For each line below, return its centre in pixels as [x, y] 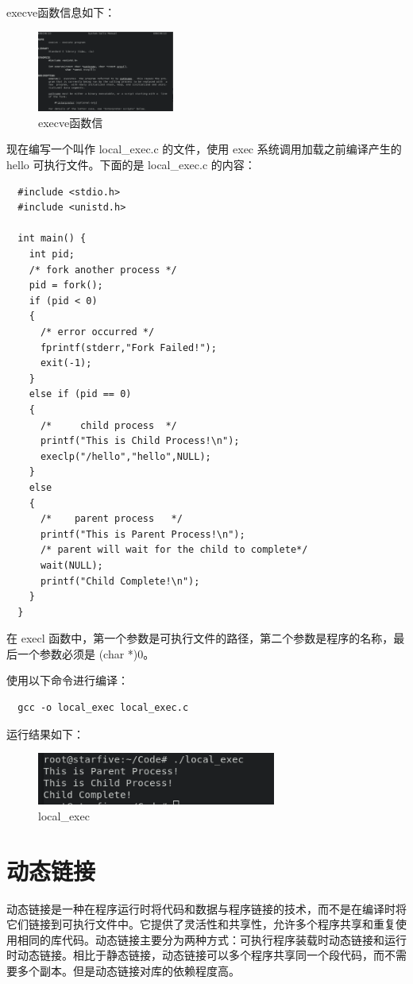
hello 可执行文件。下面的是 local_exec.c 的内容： [131, 165]
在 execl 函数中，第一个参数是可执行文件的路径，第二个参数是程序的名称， [200, 638]
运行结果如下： [45, 733]
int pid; [52, 255]
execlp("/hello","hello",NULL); [125, 456]
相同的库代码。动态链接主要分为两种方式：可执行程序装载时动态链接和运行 [212, 939]
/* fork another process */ [103, 270]
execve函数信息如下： [61, 12]
